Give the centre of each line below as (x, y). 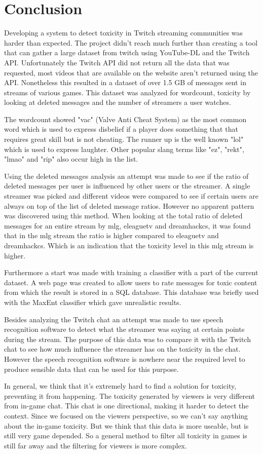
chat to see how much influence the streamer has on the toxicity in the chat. (122, 349)
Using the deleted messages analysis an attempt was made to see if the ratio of (126, 176)
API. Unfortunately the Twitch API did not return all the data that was (117, 62)
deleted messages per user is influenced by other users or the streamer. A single (127, 186)
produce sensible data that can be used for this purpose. (91, 369)
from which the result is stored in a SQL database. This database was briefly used (131, 292)
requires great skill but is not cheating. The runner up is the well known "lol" (124, 139)
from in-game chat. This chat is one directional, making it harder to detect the (126, 406)
